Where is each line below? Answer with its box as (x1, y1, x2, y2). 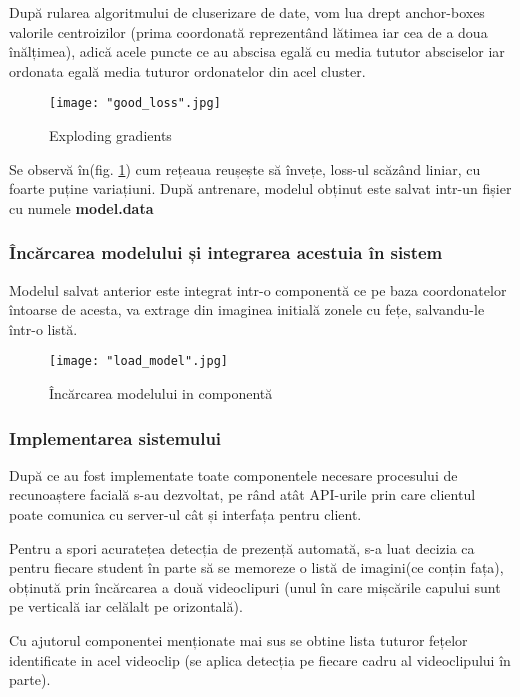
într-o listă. (9, 318, 78, 339)
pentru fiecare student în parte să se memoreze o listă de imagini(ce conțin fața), (9, 557, 504, 578)
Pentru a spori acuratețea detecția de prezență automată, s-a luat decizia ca (9, 537, 475, 558)
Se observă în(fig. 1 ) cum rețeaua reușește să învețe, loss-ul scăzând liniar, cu (9, 158, 481, 179)
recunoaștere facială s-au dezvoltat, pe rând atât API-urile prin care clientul (9, 484, 476, 505)
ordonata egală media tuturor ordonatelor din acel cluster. (9, 60, 366, 81)
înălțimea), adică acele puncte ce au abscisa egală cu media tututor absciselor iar (9, 41, 505, 62)
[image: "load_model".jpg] (49, 354, 228, 369)
